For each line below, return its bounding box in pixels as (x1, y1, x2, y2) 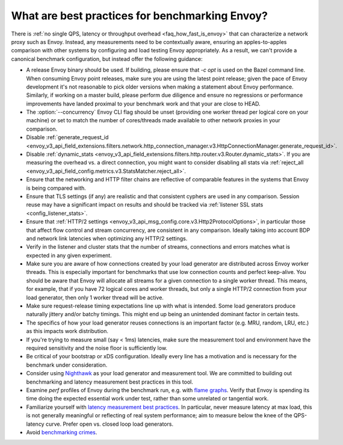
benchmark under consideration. (26, 361, 108, 369)
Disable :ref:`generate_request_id (26, 134, 109, 141)
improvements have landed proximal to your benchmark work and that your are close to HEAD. (26, 100, 261, 107)
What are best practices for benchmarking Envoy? (11, 9, 268, 22)
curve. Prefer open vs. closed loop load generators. (45, 420, 174, 428)
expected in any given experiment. (26, 252, 112, 259)
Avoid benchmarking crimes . (26, 428, 97, 436)
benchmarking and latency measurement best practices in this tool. (26, 378, 194, 385)
